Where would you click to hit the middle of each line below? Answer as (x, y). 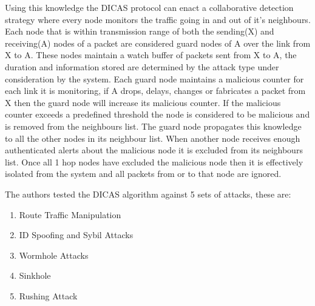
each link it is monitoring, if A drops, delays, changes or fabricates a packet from (155, 91)
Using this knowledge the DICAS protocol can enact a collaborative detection (149, 7)
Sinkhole (35, 275)
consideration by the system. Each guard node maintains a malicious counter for (154, 78)
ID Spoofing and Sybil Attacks (76, 235)
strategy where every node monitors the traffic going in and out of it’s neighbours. (158, 19)
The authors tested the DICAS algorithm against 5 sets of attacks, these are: (148, 194)
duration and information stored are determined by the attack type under (142, 66)
